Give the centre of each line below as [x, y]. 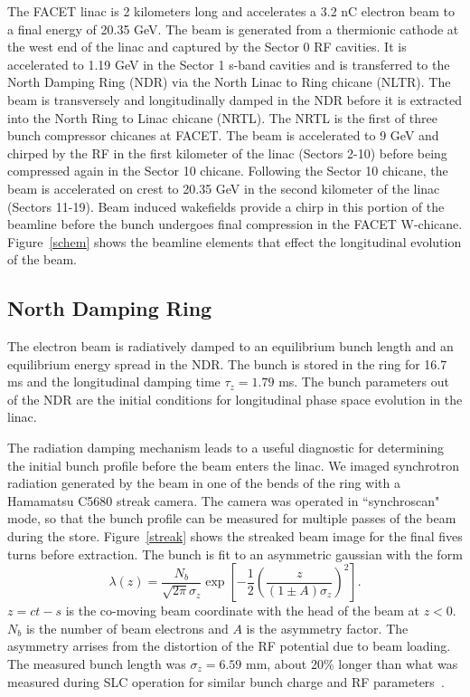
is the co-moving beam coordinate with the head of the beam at [242, 611]
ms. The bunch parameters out [364, 382]
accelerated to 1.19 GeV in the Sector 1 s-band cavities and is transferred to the [229, 64]
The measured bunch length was [97, 664]
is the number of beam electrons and [127, 628]
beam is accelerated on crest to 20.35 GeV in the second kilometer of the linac [224, 188]
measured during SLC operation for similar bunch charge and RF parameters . [226, 681]
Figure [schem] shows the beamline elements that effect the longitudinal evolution [235, 241]
